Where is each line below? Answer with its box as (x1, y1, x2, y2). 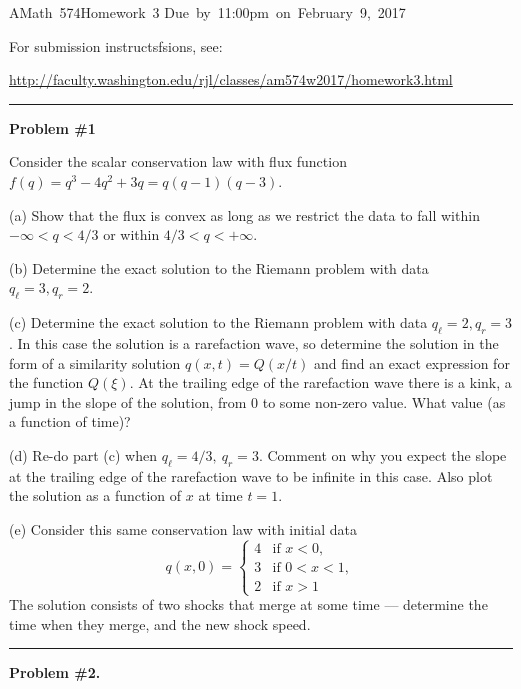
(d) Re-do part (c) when (9, 444, 158, 465)
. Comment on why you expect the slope (258, 444, 507, 465)
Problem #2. (9, 662, 101, 683)
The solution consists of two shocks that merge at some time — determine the (9, 594, 488, 615)
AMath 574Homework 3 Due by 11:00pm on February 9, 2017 (9, 2, 406, 22)
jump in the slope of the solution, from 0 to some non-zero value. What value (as (9, 391, 506, 412)
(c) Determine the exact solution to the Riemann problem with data (9, 312, 428, 333)
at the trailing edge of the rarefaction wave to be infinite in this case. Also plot (9, 465, 493, 486)
